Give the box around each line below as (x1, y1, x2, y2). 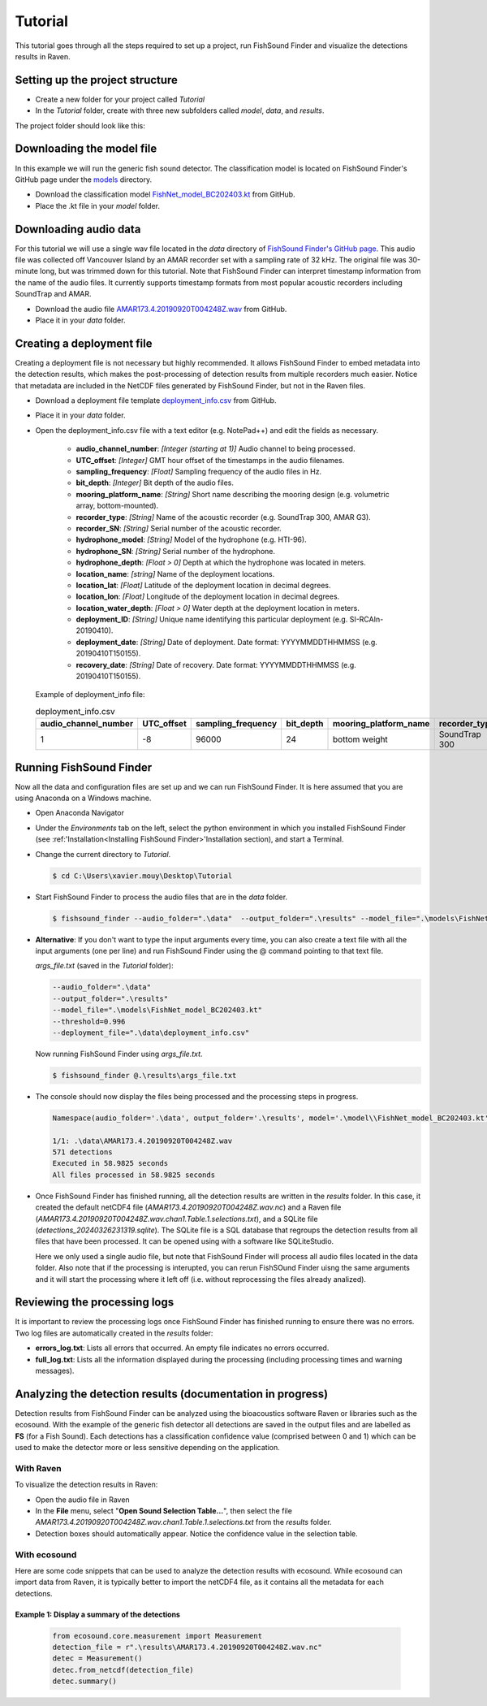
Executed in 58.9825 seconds (52, 1158, 169, 1168)
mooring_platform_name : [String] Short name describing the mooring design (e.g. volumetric (75, 489, 390, 499)
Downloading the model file (15, 142, 157, 156)
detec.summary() (52, 1677, 118, 1686)
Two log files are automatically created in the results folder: (15, 1328, 213, 1338)
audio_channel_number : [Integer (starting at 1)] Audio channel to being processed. (75, 444, 356, 454)
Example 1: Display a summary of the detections (15, 1609, 180, 1619)
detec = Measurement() (52, 1654, 143, 1663)
